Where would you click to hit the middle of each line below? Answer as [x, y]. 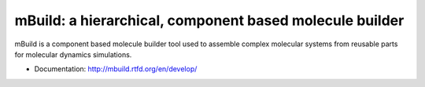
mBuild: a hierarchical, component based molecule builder [209, 20]
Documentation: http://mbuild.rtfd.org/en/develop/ [116, 69]
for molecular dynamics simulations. [73, 54]
